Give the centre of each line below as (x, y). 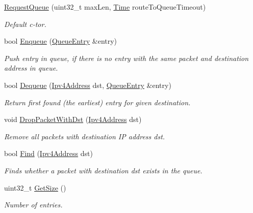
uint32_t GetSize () (35, 187)
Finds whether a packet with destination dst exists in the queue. (103, 170)
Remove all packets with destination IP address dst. (85, 136)
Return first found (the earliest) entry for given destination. (97, 102)
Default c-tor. (25, 24)
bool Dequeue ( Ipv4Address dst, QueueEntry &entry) (88, 85)
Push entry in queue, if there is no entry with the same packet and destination (127, 58)
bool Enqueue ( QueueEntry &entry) (61, 41)
